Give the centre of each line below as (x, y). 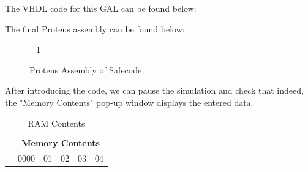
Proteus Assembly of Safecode (86, 69)
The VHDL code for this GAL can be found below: (101, 8)
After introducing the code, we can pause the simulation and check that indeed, (154, 90)
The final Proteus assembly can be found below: (95, 28)
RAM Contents (56, 123)
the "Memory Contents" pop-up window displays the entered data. (129, 102)
